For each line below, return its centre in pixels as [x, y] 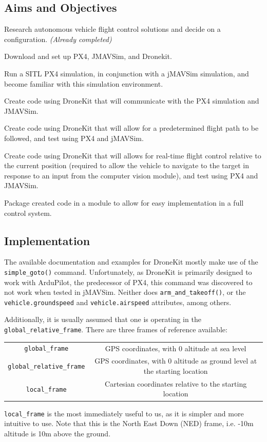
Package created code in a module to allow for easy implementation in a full [124, 202]
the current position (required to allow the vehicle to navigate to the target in [127, 165]
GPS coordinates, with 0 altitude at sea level [176, 348]
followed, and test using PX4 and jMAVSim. [74, 138]
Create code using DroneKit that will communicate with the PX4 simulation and [132, 101]
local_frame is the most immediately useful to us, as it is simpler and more [124, 413]
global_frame [46, 349]
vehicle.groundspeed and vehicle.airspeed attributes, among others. [118, 302]
